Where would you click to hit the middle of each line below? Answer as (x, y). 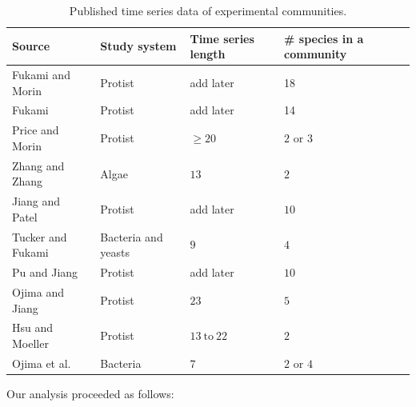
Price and (36, 130)
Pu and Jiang (45, 272)
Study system (138, 46)
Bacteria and (132, 236)
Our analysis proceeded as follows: (90, 393)
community (316, 54)
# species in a (324, 38)
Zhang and (38, 165)
